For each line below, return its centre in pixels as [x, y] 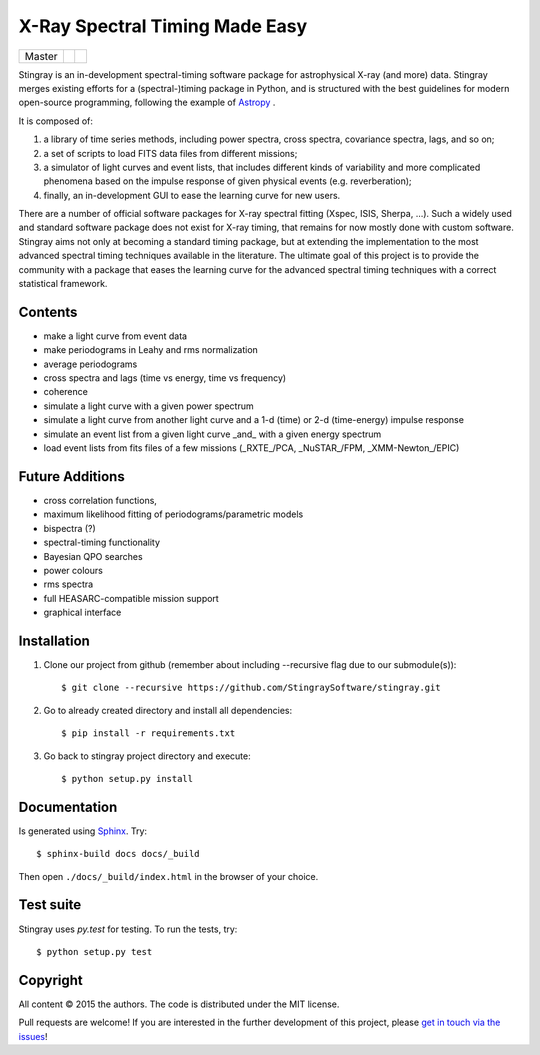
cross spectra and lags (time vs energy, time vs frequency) [165, 378]
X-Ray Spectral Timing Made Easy [163, 26]
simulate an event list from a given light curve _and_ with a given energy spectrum [212, 434]
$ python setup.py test [94, 951]
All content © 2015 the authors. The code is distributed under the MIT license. [179, 1004]
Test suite [50, 905]
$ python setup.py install [127, 778]
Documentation [68, 806]
